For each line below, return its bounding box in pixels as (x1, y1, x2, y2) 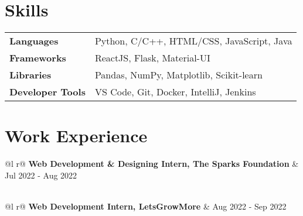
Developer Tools (9, 85, 86, 99)
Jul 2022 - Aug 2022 (5, 169, 77, 181)
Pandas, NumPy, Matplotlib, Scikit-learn (94, 68, 263, 82)
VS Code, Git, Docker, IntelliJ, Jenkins (94, 85, 256, 99)
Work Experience (5, 124, 148, 148)
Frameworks (9, 51, 66, 65)
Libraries (9, 68, 52, 82)
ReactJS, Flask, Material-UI (94, 51, 210, 65)
